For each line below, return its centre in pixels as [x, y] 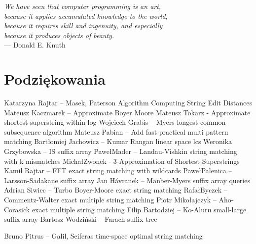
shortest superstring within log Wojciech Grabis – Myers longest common [115, 122]
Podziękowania [55, 79]
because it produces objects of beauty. [59, 35]
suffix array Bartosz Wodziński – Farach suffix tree [81, 219]
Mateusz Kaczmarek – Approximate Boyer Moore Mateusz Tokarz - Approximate [127, 112]
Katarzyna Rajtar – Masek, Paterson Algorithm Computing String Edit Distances [128, 103]
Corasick [17, 209]
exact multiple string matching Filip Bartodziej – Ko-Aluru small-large [139, 209]
